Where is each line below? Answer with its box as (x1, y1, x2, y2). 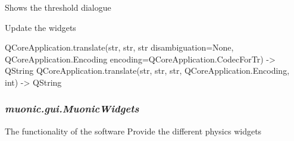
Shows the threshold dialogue (5, 1, 111, 13)
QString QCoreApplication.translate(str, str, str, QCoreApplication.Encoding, (5, 64, 290, 77)
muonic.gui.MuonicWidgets (5, 101, 139, 116)
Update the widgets (5, 21, 76, 33)
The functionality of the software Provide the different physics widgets (5, 124, 262, 137)
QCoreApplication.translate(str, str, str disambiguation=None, (5, 41, 234, 54)
